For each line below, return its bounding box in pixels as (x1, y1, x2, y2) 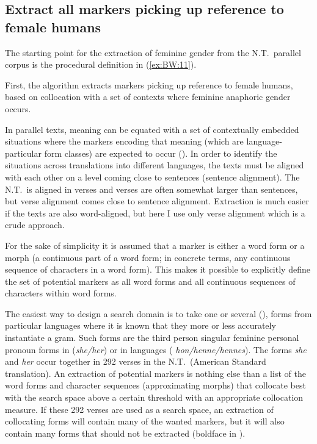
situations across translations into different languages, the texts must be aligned (5, 159, 304, 171)
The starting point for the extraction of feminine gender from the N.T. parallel (5, 46, 301, 59)
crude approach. (5, 218, 65, 231)
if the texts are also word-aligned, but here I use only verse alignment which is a (5, 206, 305, 219)
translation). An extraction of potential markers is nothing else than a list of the (5, 367, 306, 379)
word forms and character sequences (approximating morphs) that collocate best (5, 379, 306, 392)
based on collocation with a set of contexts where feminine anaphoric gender (5, 90, 291, 103)
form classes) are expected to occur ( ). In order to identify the (44, 146, 277, 159)
